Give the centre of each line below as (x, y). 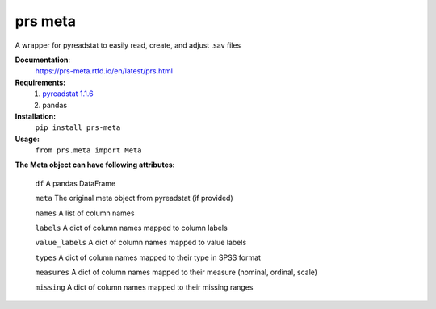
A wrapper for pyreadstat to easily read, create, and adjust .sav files (128, 45)
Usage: (27, 139)
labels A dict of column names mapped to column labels (131, 228)
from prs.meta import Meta (88, 150)
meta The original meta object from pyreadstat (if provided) (134, 198)
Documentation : (43, 60)
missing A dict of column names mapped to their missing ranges (144, 287)
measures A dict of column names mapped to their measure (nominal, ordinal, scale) (176, 272)
